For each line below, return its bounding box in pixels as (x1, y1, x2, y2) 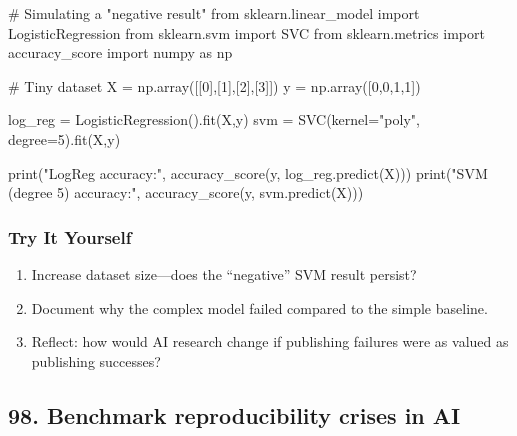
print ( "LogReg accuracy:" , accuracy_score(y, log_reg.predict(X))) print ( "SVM (8, 162, 488, 183)
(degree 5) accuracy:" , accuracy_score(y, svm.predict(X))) (8, 182, 364, 203)
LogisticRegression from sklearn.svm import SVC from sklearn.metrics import (8, 22, 485, 43)
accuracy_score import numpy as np (8, 42, 233, 63)
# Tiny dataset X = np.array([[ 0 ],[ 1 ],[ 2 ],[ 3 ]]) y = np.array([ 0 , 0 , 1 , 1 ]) (8, 75, 421, 96)
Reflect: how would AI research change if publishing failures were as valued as (31, 331, 509, 352)
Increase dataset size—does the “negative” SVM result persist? (31, 263, 417, 284)
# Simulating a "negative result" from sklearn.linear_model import (8, 3, 420, 23)
